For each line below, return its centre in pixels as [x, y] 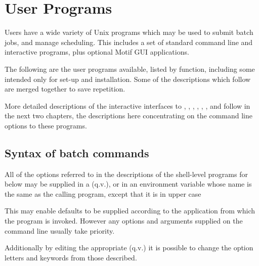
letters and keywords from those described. [71, 257]
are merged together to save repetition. [65, 89]
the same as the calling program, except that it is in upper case [103, 193]
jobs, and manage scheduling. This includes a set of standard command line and [129, 42]
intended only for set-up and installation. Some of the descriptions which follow [128, 79]
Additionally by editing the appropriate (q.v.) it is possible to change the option [129, 248]
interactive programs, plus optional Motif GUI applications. [97, 52]
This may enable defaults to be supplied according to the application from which [130, 211]
